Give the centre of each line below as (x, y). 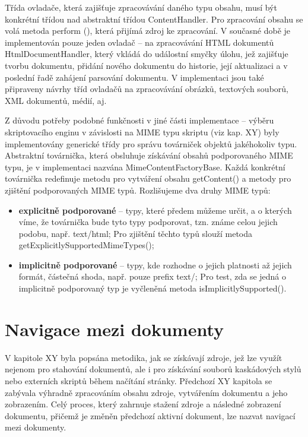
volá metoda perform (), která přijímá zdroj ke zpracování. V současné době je (148, 31)
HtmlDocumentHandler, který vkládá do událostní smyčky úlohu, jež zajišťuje (147, 54)
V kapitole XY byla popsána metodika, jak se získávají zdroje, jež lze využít (144, 357)
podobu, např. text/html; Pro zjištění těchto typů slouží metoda (136, 233)
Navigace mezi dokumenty (115, 329)
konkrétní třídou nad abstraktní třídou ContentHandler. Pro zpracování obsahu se (154, 19)
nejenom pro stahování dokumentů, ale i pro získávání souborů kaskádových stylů (153, 369)
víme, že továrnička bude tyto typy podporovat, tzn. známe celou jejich (148, 222)
